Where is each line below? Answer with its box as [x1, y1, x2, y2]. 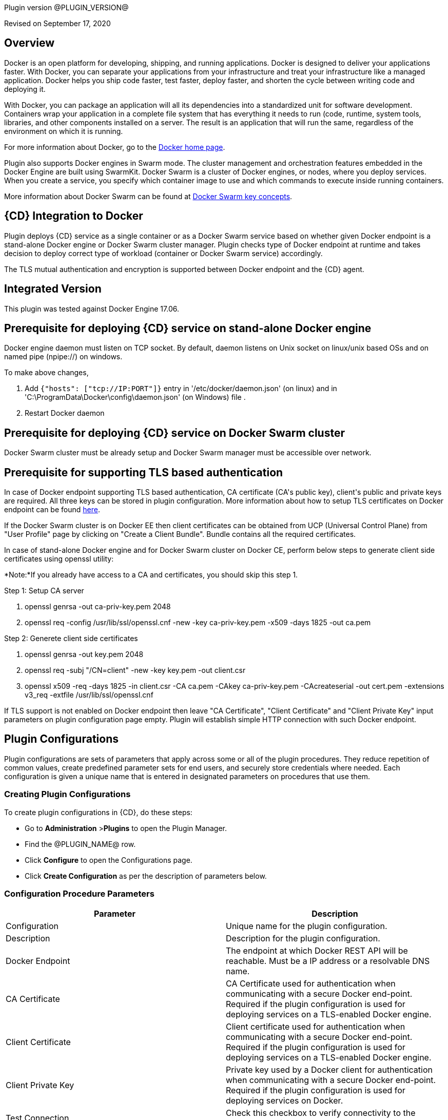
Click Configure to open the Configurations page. [25, 855, 192, 864]
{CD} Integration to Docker [4, 209, 143, 223]
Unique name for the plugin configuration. [226, 921, 387, 932]
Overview [4, 36, 55, 50]
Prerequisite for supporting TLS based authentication [4, 466, 283, 479]
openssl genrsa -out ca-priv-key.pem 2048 [25, 602, 171, 611]
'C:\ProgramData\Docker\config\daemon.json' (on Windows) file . [25, 393, 246, 402]
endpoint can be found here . [4, 505, 100, 514]
